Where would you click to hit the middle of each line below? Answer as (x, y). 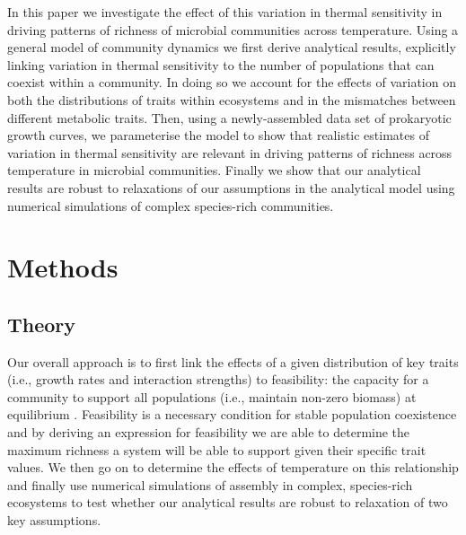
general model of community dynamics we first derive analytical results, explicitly (232, 47)
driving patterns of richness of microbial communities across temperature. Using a (233, 29)
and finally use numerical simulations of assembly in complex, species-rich (210, 484)
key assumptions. (54, 520)
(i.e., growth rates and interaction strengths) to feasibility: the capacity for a (218, 379)
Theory (42, 324)
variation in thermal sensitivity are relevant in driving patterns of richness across (230, 152)
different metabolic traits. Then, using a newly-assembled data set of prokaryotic (229, 117)
